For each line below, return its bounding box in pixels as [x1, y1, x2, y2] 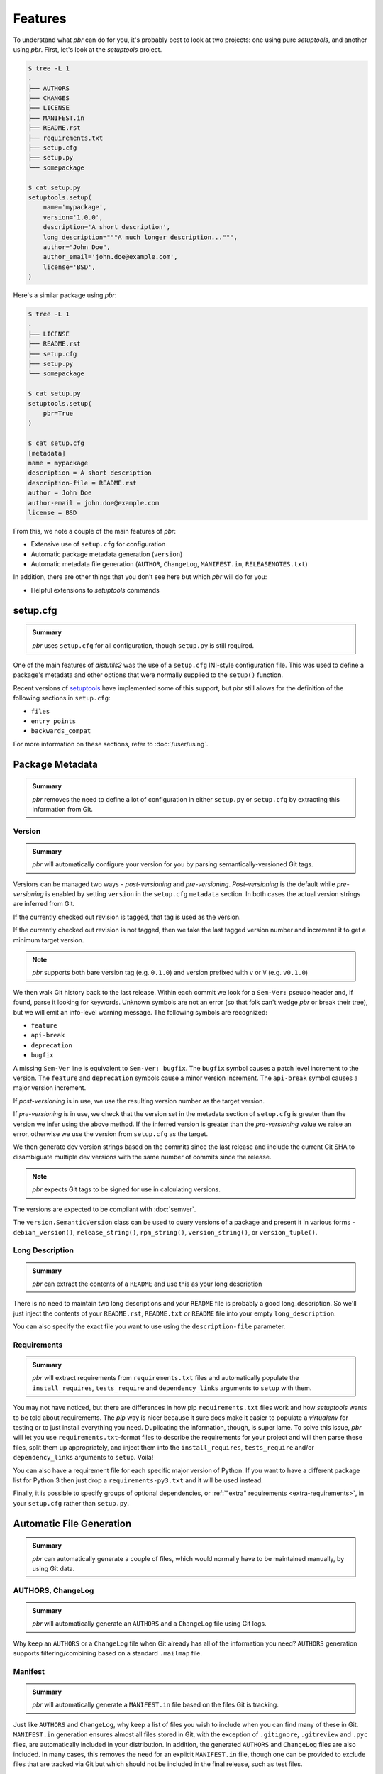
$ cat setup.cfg [28, 439, 85, 447]
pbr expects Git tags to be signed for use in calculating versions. [32, 1185, 221, 1194]
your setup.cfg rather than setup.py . [13, 1499, 130, 1507]
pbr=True [43, 409, 74, 417]
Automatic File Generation [13, 1517, 132, 1529]
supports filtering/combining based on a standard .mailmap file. [13, 1649, 202, 1658]
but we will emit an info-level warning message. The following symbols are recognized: [13, 1008, 267, 1016]
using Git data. [32, 1564, 75, 1572]
